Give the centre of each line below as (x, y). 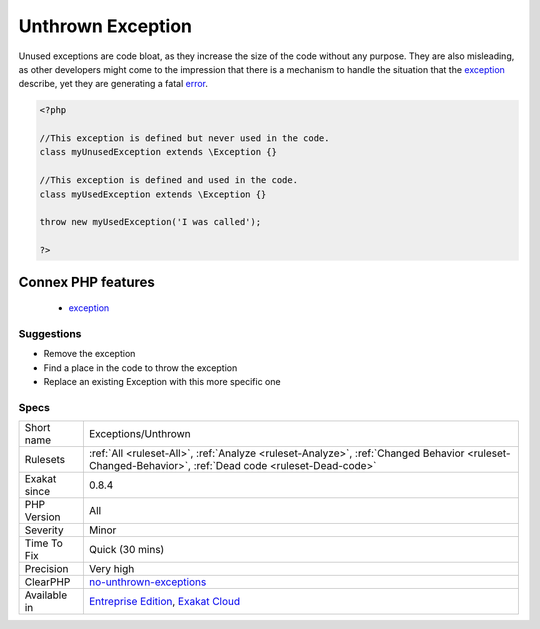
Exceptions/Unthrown (140, 434)
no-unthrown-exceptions (147, 582)
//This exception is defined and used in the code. (169, 180)
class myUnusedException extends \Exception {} (158, 152)
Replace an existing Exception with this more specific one (162, 382)
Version (42, 517)
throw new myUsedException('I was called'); (150, 222)
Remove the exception (89, 354)
